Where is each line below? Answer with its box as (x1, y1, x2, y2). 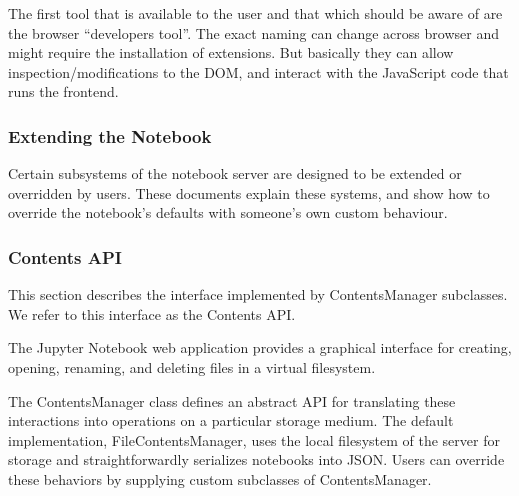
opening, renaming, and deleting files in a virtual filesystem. (8, 356, 376, 377)
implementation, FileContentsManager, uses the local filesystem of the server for (8, 429, 500, 450)
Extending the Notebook (8, 123, 212, 148)
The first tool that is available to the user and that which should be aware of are (8, 3, 503, 23)
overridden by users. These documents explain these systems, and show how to (8, 182, 490, 203)
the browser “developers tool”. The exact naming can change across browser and (8, 22, 499, 43)
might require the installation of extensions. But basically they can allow (8, 42, 454, 63)
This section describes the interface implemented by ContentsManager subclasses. (8, 284, 508, 305)
